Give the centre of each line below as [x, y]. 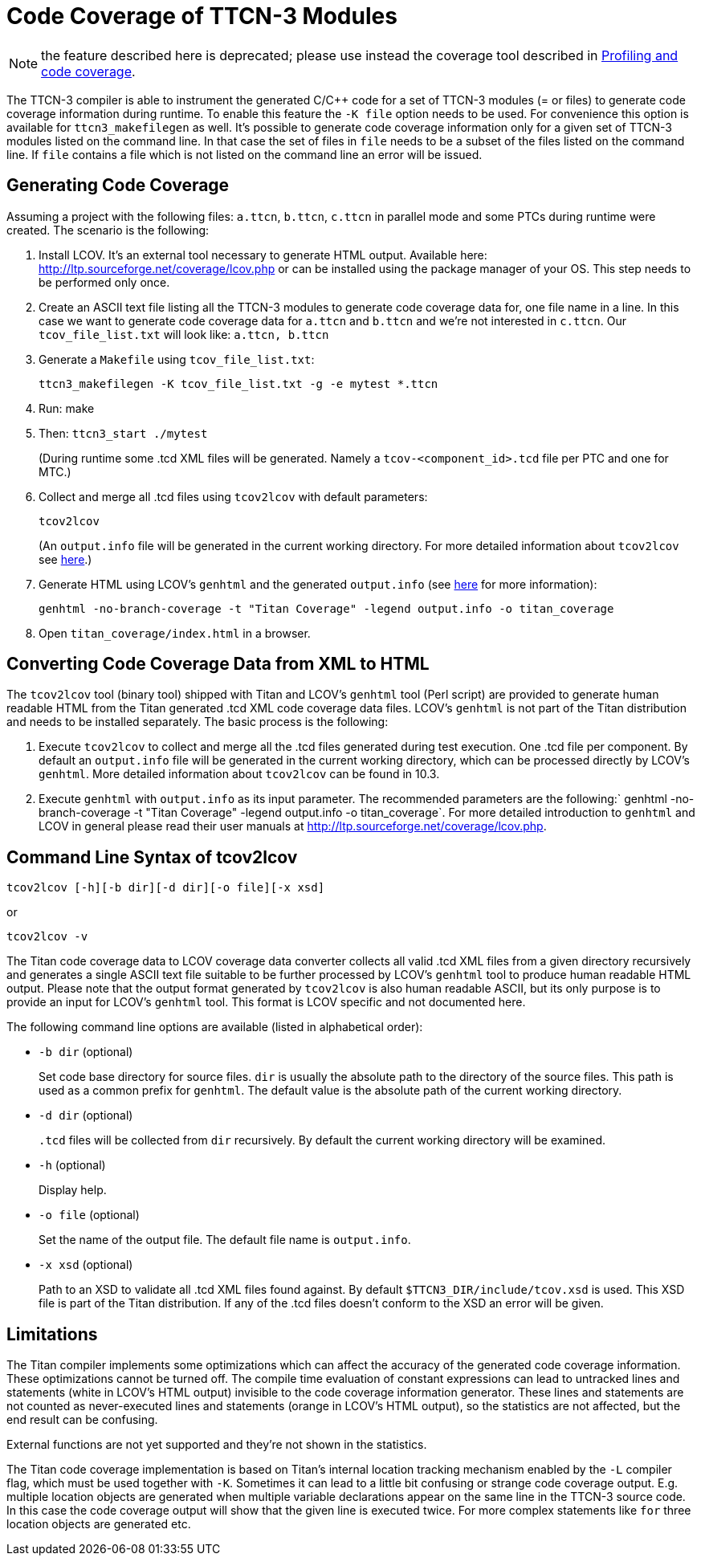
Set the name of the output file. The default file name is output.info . [225, 1240]
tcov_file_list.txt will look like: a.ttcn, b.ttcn [184, 334]
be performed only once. [104, 282]
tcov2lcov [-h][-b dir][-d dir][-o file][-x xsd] [166, 888]
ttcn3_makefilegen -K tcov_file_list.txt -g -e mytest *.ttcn [238, 383]
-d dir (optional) [86, 1115]
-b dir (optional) [86, 1052]
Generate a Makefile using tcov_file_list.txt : [177, 359]
